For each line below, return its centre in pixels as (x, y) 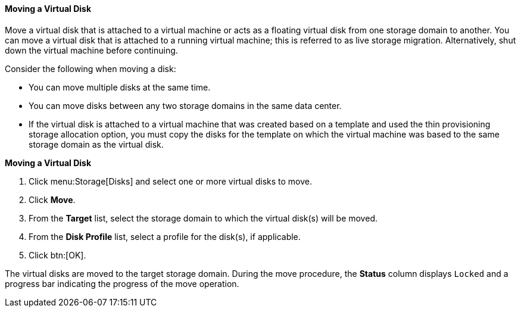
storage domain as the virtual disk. (96, 144)
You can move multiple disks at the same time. (120, 87)
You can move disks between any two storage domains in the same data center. (185, 105)
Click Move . (52, 199)
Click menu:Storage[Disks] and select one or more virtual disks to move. (170, 181)
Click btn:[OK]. (57, 255)
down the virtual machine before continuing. (91, 50)
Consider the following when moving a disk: (91, 68)
